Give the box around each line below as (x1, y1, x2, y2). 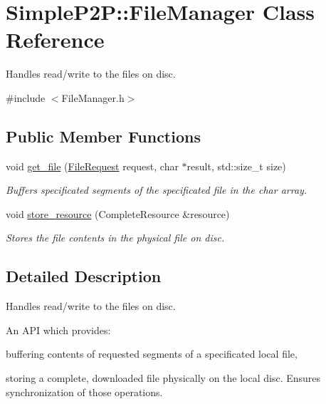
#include (6, 90, 46, 105)
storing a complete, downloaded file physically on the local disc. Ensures (6, 371, 321, 385)
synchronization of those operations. (6, 384, 163, 399)
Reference (6, 25, 105, 54)
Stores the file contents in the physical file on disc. (6, 230, 225, 245)
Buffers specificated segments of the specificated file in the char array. (6, 182, 307, 197)
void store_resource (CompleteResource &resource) (6, 206, 230, 221)
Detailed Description (6, 265, 162, 287)
